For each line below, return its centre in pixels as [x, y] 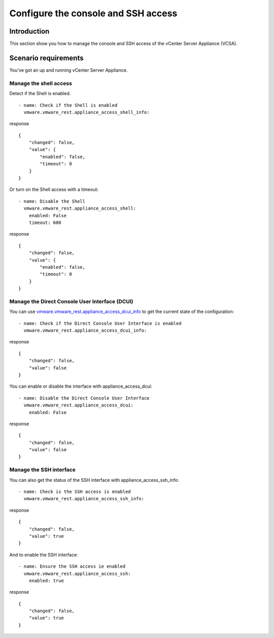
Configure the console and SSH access [93, 13]
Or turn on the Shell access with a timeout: [54, 190]
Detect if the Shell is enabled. [40, 94]
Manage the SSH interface [42, 470]
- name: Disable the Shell [52, 201]
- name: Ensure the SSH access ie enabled [72, 567]
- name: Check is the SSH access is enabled [75, 492]
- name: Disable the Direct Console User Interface [84, 398]
